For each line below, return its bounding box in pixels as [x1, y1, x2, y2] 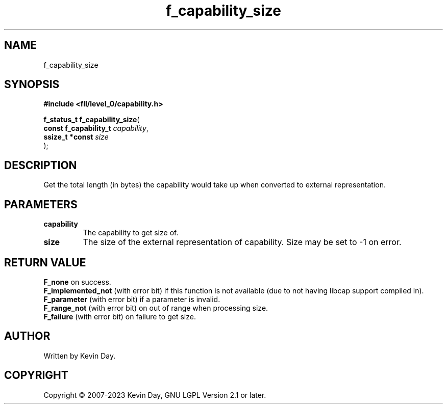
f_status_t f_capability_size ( [43, 115, 140, 124]
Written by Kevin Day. [43, 351, 116, 360]
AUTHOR [4, 330, 51, 343]
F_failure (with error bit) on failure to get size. [43, 312, 196, 321]
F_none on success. [43, 277, 111, 286]
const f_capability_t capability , [43, 124, 148, 133]
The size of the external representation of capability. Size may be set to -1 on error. [83, 237, 402, 248]
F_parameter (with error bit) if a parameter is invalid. [43, 294, 220, 304]
